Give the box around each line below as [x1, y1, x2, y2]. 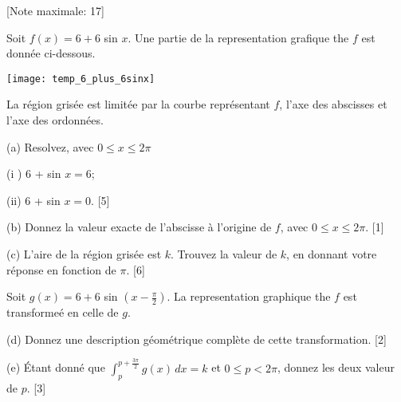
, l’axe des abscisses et [279, 96, 387, 112]
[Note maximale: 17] [6, 2, 104, 18]
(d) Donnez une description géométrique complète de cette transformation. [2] [6, 330, 387, 347]
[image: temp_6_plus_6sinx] [6, 73, 155, 85]
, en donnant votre [286, 246, 377, 262]
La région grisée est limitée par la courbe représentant [6, 96, 270, 112]
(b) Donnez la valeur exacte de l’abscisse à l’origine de [6, 219, 272, 235]
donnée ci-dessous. [6, 45, 96, 61]
